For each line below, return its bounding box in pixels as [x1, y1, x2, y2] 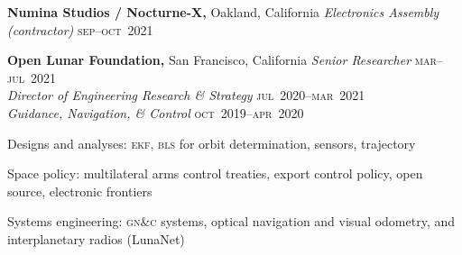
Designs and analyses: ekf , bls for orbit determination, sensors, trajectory [7, 133, 416, 152]
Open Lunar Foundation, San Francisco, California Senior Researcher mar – [7, 50, 443, 69]
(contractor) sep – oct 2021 [7, 20, 153, 39]
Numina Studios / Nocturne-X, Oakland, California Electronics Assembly [7, 3, 439, 21]
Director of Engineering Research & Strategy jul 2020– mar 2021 [7, 86, 365, 105]
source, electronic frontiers [7, 181, 152, 200]
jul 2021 [7, 68, 56, 87]
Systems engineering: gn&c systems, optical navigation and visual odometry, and [7, 212, 456, 231]
